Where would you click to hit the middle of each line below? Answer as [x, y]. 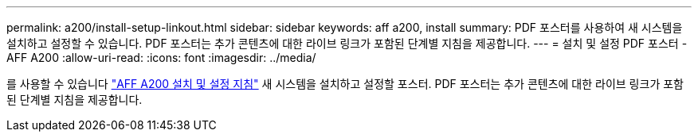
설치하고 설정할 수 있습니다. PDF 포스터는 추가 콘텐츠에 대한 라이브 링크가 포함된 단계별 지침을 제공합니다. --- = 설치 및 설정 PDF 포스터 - [347, 43]
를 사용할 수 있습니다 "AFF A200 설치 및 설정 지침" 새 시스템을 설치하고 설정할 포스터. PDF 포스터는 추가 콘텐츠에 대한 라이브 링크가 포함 [345, 84]
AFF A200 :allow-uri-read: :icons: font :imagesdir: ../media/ [161, 57]
